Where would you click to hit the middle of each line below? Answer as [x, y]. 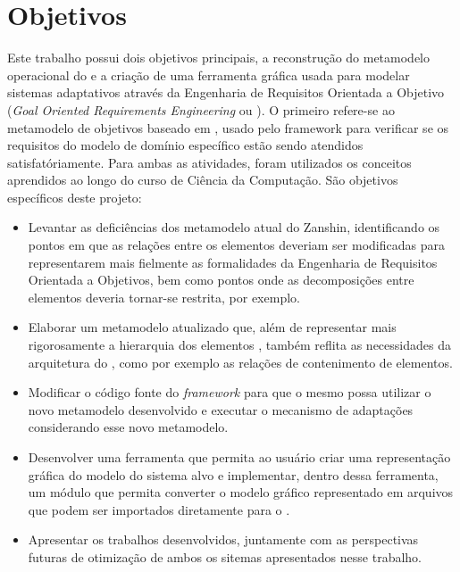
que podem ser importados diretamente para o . [159, 509]
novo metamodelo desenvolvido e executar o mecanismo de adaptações [221, 409]
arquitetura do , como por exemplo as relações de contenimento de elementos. [240, 362]
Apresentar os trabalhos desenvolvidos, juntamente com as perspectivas [223, 539]
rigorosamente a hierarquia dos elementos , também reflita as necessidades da [239, 345]
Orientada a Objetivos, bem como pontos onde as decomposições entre [221, 280]
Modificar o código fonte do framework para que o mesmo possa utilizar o [230, 392]
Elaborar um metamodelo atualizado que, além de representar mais [212, 327]
